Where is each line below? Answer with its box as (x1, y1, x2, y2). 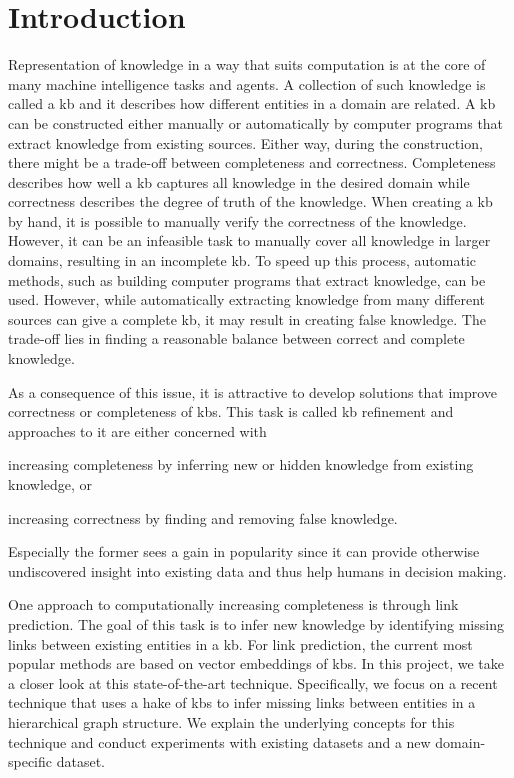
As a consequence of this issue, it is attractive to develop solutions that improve (8, 381, 498, 402)
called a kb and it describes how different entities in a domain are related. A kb (8, 93, 496, 114)
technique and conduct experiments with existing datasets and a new (8, 731, 431, 752)
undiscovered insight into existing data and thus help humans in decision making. (8, 560, 507, 581)
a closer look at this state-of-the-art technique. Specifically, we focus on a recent (8, 672, 498, 693)
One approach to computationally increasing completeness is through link (8, 594, 459, 615)
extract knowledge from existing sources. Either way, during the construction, (8, 132, 483, 153)
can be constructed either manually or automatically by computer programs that (8, 112, 504, 133)
